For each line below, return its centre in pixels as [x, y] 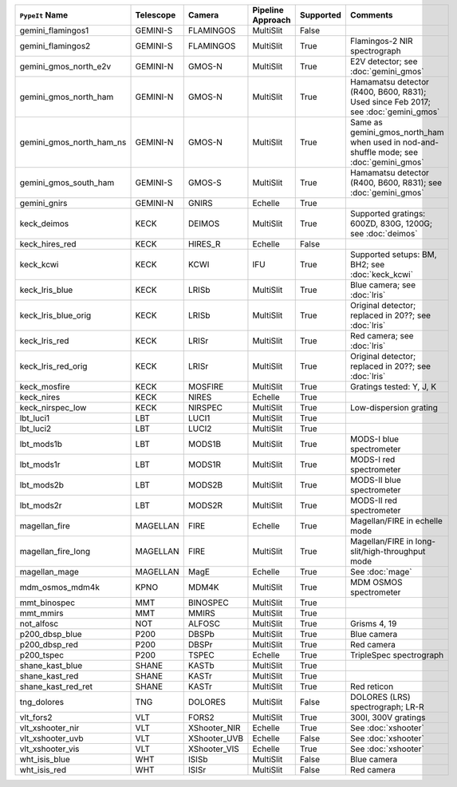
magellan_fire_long [55, 551]
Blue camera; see [383, 285]
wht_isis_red [43, 770]
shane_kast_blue [51, 665]
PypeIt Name [44, 15]
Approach [272, 20]
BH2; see [367, 265]
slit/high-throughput [388, 551]
